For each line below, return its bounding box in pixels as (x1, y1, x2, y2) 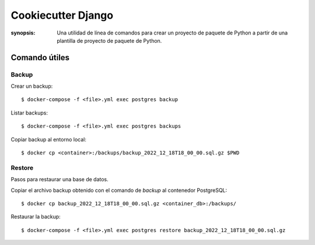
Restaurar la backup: (10, 213, 61, 220)
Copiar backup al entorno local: (10, 136, 87, 143)
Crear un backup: (10, 82, 53, 90)
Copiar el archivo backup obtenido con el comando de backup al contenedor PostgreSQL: (10, 187, 228, 194)
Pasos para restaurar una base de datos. (10, 176, 109, 183)
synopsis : (10, 29, 36, 36)
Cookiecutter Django (10, 9, 114, 22)
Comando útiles (10, 53, 70, 63)
